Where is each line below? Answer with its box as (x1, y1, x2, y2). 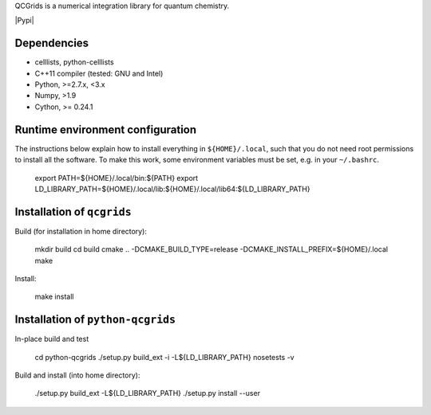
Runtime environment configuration (14, 123, 197, 136)
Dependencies (14, 37, 89, 50)
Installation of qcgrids (14, 205, 132, 218)
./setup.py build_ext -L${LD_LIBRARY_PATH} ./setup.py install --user (34, 389, 261, 398)
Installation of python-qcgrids (14, 313, 176, 327)
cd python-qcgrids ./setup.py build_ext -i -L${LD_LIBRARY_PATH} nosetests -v (34, 352, 295, 362)
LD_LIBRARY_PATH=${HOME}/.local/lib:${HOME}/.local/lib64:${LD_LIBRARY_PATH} (34, 184, 310, 194)
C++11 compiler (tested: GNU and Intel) (34, 69, 164, 78)
